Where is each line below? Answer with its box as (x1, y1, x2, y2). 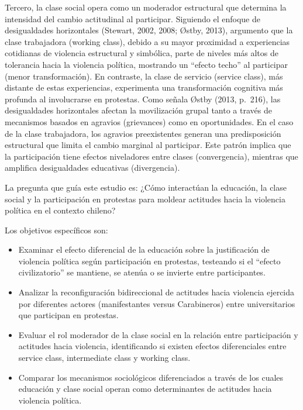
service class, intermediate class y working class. (18, 352, 191, 364)
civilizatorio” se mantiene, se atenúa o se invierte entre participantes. (18, 266, 266, 278)
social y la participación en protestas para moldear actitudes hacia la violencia (5, 192, 285, 205)
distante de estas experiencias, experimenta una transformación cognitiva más (5, 81, 283, 94)
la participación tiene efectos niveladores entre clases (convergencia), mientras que (5, 150, 298, 162)
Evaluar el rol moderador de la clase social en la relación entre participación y (18, 328, 298, 340)
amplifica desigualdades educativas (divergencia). (5, 161, 180, 174)
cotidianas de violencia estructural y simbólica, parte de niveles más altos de (5, 47, 278, 59)
